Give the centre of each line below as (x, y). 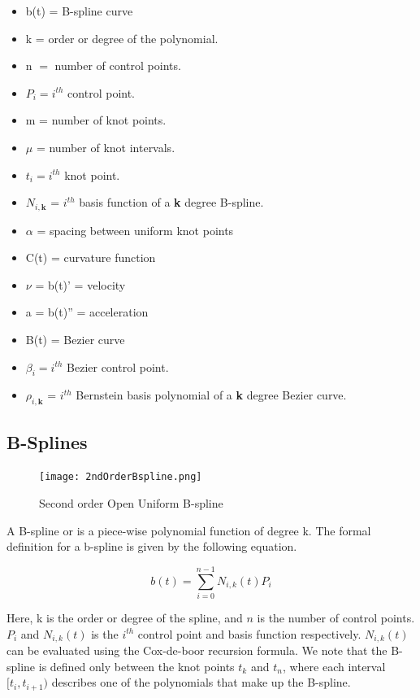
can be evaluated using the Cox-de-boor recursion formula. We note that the (197, 650)
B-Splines (47, 441)
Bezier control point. (118, 366)
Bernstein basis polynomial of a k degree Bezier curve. (211, 395)
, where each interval (334, 666)
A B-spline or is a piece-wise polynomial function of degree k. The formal (189, 530)
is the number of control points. (336, 617)
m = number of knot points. (96, 120)
